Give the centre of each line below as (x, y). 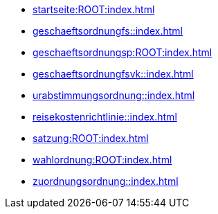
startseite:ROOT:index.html (94, 9)
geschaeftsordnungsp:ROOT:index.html (122, 52)
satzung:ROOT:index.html (91, 138)
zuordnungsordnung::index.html (106, 181)
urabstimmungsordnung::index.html (114, 95)
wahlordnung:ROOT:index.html (102, 160)
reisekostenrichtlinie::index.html (105, 117)
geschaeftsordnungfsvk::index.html (113, 74)
